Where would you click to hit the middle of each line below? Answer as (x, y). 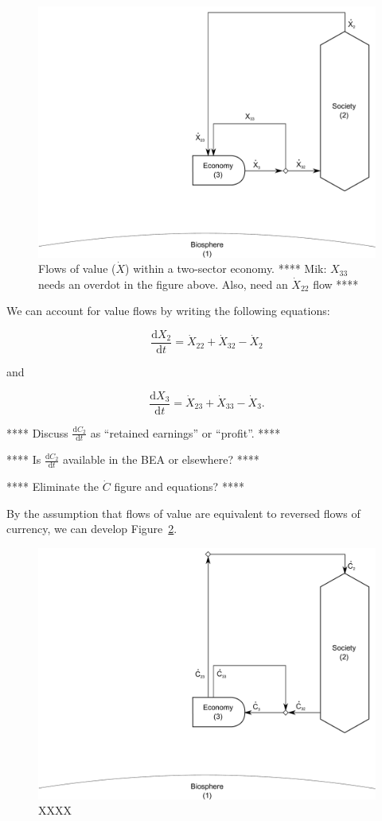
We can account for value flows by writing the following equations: (168, 311)
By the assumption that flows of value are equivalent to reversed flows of (183, 513)
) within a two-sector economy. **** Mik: (226, 268)
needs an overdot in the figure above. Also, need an (163, 284)
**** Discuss (37, 432)
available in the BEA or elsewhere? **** (161, 459)
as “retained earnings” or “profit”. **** (185, 432)
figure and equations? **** (179, 486)
